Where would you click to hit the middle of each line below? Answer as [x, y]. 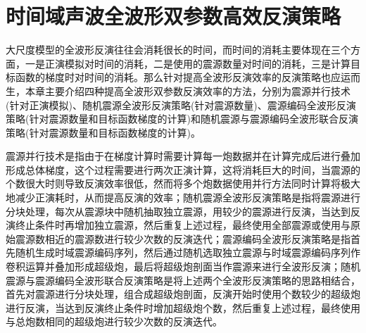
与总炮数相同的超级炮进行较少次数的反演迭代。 [114, 321]
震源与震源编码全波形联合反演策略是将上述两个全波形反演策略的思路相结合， [183, 280]
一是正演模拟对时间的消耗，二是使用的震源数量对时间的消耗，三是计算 [188, 63]
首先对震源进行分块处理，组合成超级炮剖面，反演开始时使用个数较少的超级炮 [183, 294]
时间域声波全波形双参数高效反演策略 [173, 16]
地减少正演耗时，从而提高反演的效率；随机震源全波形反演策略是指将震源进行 [183, 197]
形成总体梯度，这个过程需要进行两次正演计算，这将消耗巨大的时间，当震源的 [183, 169]
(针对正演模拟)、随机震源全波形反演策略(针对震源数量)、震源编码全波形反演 [181, 105]
